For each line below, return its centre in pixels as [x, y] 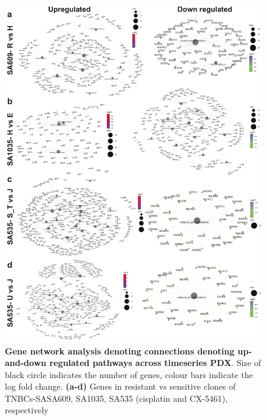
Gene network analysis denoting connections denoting [120, 351]
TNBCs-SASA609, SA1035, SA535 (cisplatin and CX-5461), [117, 398]
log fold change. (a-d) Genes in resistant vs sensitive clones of [120, 386]
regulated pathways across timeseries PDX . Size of [155, 363]
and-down [26, 363]
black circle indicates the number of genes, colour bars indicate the [129, 374]
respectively [27, 410]
